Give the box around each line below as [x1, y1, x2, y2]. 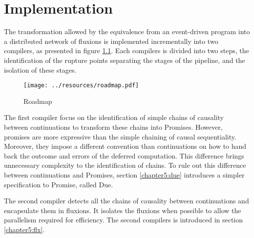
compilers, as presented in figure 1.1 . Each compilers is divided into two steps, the [4, 45, 249, 56]
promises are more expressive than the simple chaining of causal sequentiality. [4, 131, 236, 141]
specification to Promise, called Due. [4, 179, 113, 189]
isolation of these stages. [4, 64, 77, 75]
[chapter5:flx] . [4, 224, 45, 234]
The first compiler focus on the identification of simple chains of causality [4, 112, 224, 122]
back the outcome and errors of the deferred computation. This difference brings [4, 150, 244, 160]
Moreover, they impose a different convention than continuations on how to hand [4, 141, 247, 151]
